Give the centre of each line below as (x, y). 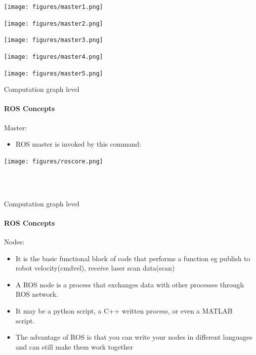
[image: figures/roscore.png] (54, 161)
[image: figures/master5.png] (54, 73)
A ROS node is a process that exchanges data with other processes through (130, 284)
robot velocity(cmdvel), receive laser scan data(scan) (95, 268)
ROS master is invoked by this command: (78, 144)
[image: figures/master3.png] (54, 40)
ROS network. (37, 294)
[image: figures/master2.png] (54, 23)
